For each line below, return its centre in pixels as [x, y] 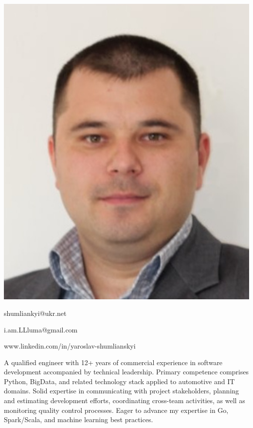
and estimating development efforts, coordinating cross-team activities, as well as [125, 400]
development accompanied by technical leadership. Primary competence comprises [126, 372]
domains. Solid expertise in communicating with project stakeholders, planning [122, 391]
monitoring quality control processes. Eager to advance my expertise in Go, [116, 410]
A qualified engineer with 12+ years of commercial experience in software [113, 362]
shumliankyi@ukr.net [35, 313]
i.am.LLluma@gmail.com [41, 329]
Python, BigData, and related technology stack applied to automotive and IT [119, 381]
